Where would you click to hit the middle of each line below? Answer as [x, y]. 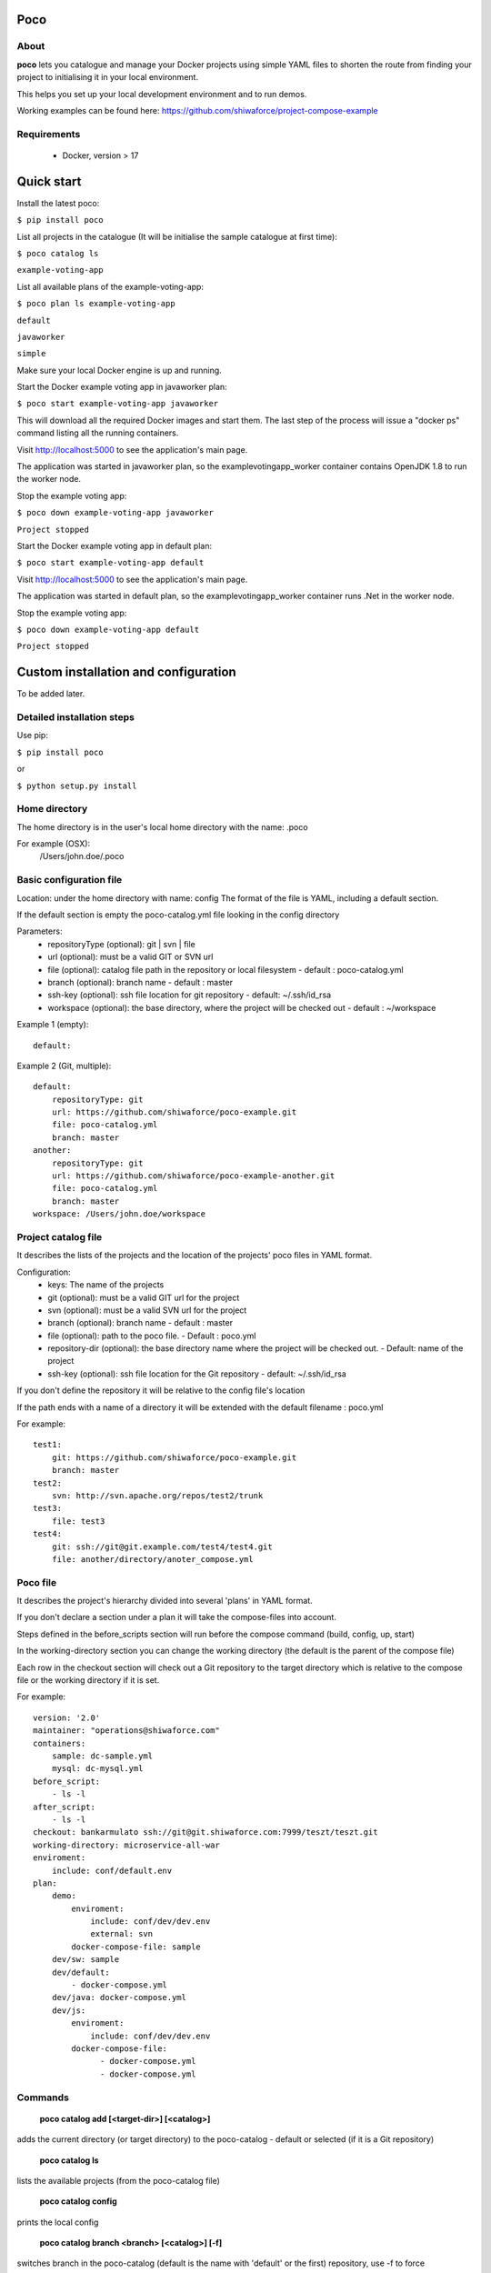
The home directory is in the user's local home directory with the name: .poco [162, 826]
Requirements [49, 134]
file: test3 [78, 1521]
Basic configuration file [70, 880]
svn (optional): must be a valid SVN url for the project [147, 1310]
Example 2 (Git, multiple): [64, 1066]
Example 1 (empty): [53, 1025]
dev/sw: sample [85, 1960]
